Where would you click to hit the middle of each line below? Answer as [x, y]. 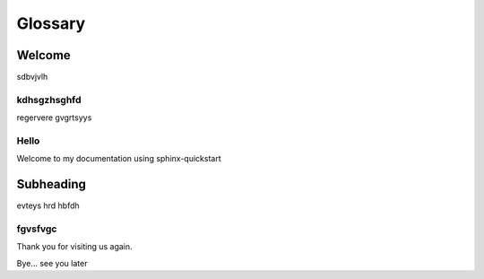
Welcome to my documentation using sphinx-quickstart [119, 159]
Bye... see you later [52, 263]
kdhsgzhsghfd [49, 100]
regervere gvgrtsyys [54, 118]
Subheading [52, 184]
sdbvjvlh [32, 77]
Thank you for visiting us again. [75, 247]
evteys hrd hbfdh [48, 205]
